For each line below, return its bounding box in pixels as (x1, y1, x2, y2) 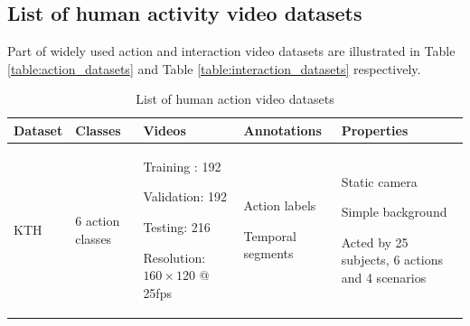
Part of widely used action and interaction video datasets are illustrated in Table (7, 42, 456, 61)
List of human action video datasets (136, 89, 334, 108)
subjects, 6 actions (341, 250, 443, 269)
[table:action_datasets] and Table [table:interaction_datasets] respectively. (7, 59, 421, 78)
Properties (341, 120, 409, 139)
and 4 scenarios (341, 268, 427, 286)
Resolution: (143, 247, 206, 266)
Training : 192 (143, 156, 221, 175)
